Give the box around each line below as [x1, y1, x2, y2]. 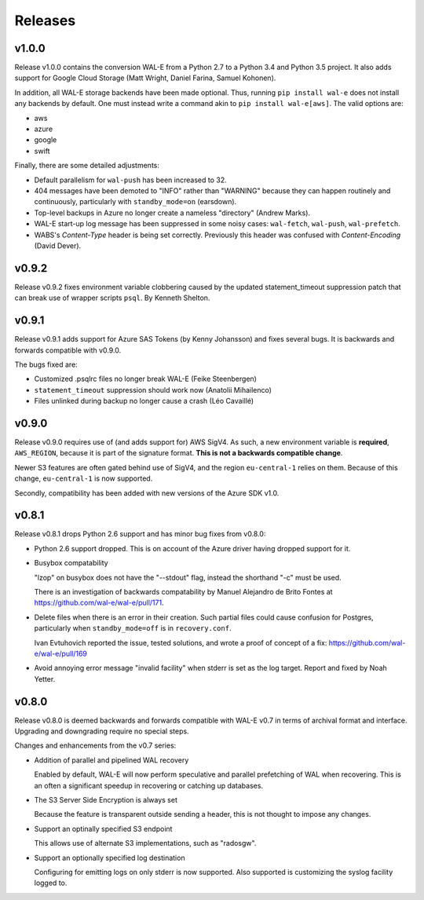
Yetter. [34, 674, 56, 683]
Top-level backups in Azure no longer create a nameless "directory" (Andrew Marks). [34, 208, 310, 218]
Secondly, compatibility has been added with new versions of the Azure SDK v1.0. [14, 488, 280, 498]
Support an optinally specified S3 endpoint [34, 824, 173, 833]
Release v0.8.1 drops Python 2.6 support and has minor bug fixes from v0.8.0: [14, 529, 266, 539]
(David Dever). [34, 240, 82, 251]
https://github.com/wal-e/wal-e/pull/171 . [34, 598, 164, 608]
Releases [14, 12, 76, 29]
